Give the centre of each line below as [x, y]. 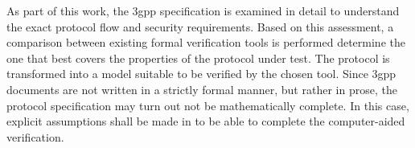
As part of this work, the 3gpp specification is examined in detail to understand [203, 10]
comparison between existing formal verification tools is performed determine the [206, 42]
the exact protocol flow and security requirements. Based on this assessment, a [200, 26]
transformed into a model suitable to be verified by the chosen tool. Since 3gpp [201, 74]
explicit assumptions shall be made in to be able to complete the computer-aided [206, 121]
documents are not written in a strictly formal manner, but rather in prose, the [202, 89]
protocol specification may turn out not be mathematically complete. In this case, [208, 105]
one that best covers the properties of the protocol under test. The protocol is [198, 58]
